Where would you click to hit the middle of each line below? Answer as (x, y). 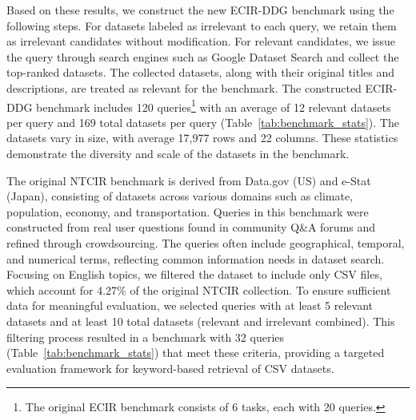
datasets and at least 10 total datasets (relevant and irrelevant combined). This (201, 321)
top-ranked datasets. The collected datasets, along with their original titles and (201, 72)
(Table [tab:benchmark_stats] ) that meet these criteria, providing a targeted (196, 353)
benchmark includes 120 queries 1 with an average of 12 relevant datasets (214, 105)
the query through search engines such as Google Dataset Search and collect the (203, 56)
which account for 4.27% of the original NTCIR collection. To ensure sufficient (199, 289)
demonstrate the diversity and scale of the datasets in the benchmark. (178, 153)
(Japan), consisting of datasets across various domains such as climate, (180, 196)
